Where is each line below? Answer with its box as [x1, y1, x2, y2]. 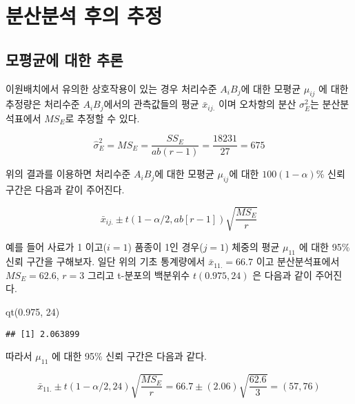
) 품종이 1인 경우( [128, 240, 203, 254]
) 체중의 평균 [225, 240, 280, 254]
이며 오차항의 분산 [218, 97, 296, 111]
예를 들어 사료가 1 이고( [6, 240, 108, 254]
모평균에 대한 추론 [6, 48, 123, 70]
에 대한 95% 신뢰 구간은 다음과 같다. [52, 349, 207, 363]
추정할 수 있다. [77, 110, 140, 125]
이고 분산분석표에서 [256, 254, 340, 269]
